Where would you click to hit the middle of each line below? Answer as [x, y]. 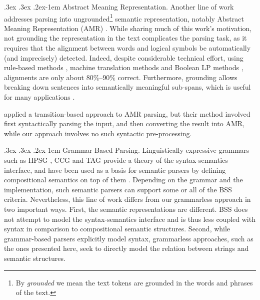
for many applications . [39, 97]
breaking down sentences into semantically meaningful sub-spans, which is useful [127, 87]
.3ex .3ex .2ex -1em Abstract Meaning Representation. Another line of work [119, 7]
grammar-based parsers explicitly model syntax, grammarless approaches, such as [129, 238]
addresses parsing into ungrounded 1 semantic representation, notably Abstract [124, 18]
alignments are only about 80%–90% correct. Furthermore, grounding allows [121, 77]
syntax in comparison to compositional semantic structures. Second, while [117, 229]
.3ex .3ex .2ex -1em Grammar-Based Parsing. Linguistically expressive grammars [127, 150]
